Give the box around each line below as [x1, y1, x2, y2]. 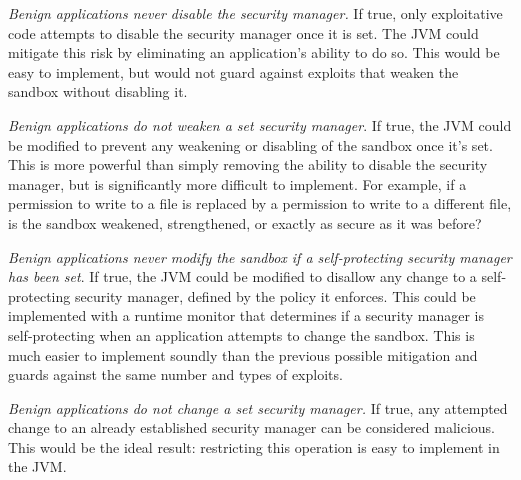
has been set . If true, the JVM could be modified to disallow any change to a [8, 266, 477, 287]
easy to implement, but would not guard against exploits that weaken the [8, 61, 459, 82]
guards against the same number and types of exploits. [8, 364, 343, 385]
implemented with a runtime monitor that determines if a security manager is [8, 305, 485, 326]
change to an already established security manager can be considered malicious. [8, 417, 496, 438]
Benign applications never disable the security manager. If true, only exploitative [8, 3, 503, 23]
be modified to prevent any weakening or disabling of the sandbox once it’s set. [8, 134, 493, 155]
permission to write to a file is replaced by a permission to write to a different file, [8, 193, 512, 214]
